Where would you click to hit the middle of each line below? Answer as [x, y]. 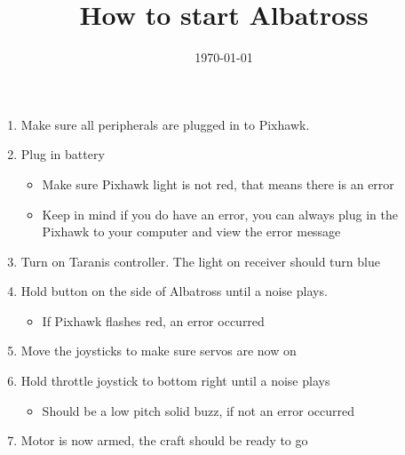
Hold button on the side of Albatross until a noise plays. [174, 291]
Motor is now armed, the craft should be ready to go [164, 440]
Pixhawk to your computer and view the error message [191, 231]
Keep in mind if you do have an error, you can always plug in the [220, 214]
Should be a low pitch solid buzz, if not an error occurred [199, 410]
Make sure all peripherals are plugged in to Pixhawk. [165, 124]
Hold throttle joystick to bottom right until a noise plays [175, 381]
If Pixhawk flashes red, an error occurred [153, 320]
